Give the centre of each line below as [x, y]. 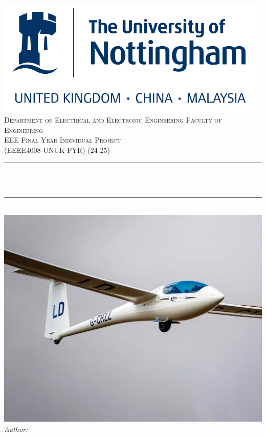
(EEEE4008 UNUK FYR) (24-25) [57, 150]
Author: [16, 429]
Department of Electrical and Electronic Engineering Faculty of [113, 120]
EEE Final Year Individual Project [63, 140]
